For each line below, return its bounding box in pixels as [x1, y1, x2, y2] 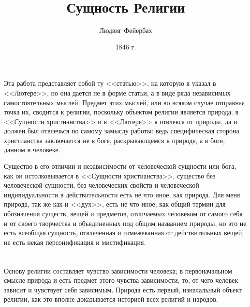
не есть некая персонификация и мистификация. [4, 237, 146, 247]
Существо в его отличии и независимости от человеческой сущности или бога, [4, 161, 236, 171]
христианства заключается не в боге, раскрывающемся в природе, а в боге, [4, 135, 225, 145]
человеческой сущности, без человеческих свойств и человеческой [4, 180, 199, 190]
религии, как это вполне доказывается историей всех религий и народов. [4, 294, 218, 304]
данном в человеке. [4, 145, 60, 155]
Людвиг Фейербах [99, 25, 152, 35]
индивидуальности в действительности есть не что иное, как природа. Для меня [4, 189, 240, 199]
